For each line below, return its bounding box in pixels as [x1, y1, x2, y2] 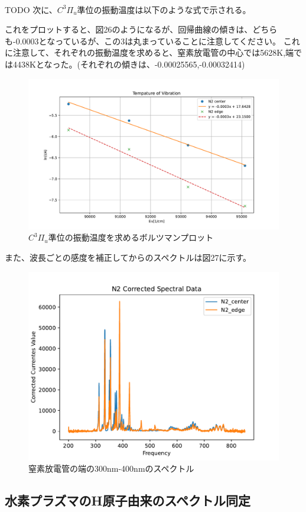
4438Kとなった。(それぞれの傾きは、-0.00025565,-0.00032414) [12, 57, 245, 70]
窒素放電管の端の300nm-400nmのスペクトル [28, 462, 194, 475]
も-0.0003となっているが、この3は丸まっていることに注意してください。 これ [5, 34, 300, 47]
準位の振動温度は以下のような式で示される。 [77, 3, 251, 15]
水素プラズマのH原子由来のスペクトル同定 [5, 491, 251, 510]
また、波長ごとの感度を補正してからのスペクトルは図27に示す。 [5, 251, 252, 263]
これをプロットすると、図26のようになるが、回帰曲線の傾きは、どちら [5, 23, 278, 36]
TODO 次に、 [5, 3, 57, 15]
